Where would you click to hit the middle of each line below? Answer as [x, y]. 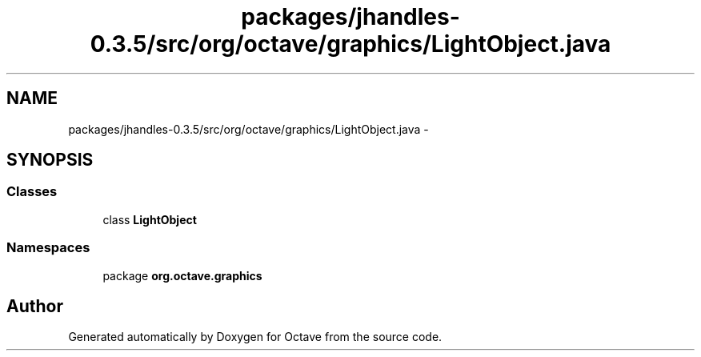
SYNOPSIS [50, 160]
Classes [32, 192]
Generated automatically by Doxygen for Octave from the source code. [255, 337]
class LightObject [150, 219]
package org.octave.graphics [182, 275]
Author [35, 306]
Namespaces [48, 248]
